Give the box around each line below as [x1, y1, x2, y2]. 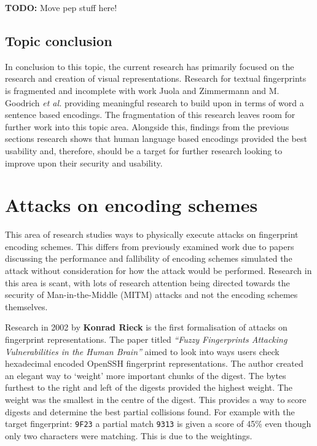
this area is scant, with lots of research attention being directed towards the [5, 276, 290, 289]
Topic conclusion [5, 31, 112, 50]
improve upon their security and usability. [5, 156, 163, 169]
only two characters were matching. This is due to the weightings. [5, 429, 252, 442]
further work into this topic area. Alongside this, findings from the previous [5, 120, 289, 133]
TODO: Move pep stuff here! [5, 1, 117, 14]
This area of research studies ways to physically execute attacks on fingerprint [5, 228, 299, 241]
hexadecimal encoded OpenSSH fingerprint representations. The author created [5, 357, 303, 370]
